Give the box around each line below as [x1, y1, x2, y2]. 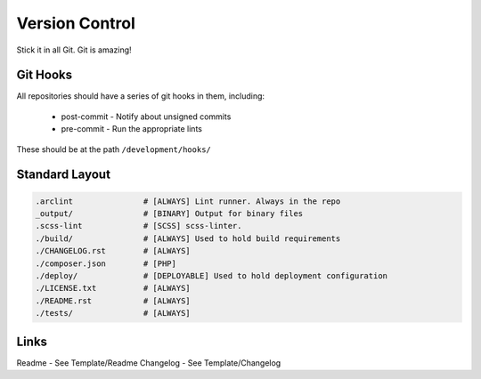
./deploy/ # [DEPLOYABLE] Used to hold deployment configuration [35, 270, 387, 280]
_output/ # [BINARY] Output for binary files [35, 209, 304, 219]
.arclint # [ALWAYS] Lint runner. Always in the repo [35, 196, 341, 206]
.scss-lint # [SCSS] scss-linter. [35, 221, 242, 231]
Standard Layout [16, 167, 111, 182]
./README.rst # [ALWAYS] [35, 295, 191, 306]
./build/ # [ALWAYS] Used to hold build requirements [35, 233, 341, 244]
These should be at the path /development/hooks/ [16, 143, 211, 155]
